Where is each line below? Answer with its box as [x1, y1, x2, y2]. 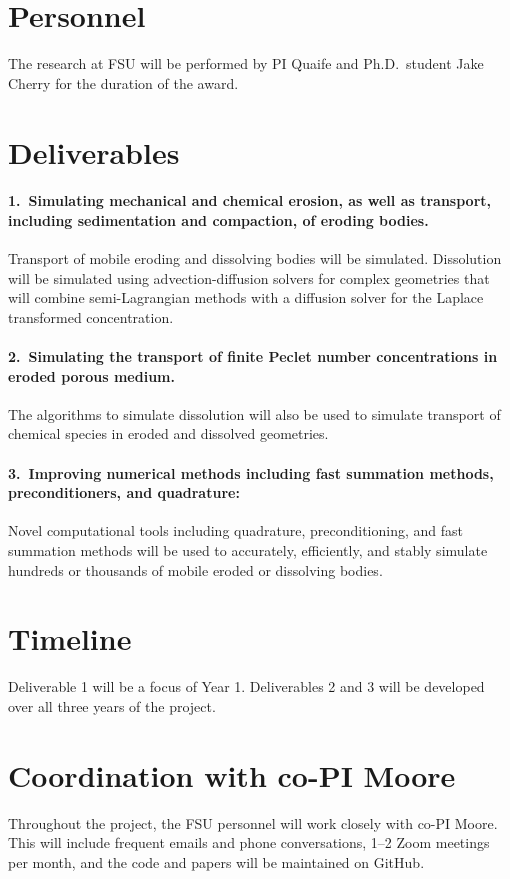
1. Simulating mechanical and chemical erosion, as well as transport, [8, 190, 492, 211]
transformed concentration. [8, 306, 174, 327]
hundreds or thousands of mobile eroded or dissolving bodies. [8, 559, 383, 580]
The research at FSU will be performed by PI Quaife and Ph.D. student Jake [8, 53, 484, 74]
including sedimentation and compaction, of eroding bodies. [8, 209, 429, 230]
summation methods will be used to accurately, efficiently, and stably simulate [8, 540, 488, 561]
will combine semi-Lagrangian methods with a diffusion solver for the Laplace [8, 287, 484, 308]
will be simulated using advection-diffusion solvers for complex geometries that [8, 267, 490, 288]
